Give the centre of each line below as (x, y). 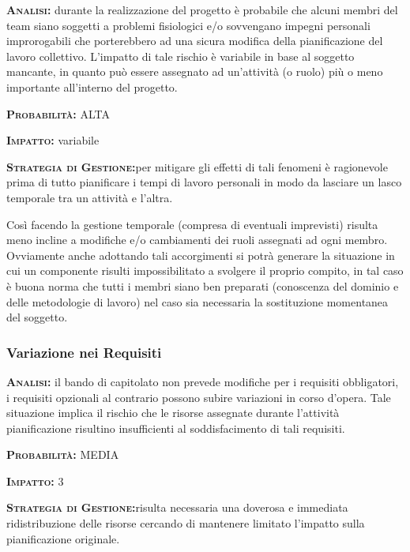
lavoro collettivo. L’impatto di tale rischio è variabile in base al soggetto (181, 56)
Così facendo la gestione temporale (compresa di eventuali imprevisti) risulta (192, 224)
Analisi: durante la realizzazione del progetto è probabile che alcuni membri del (202, 9)
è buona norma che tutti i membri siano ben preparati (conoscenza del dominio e (203, 285)
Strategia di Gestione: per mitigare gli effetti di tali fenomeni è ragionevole (197, 166)
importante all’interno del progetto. (92, 86)
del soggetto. (37, 317)
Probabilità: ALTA (58, 113)
